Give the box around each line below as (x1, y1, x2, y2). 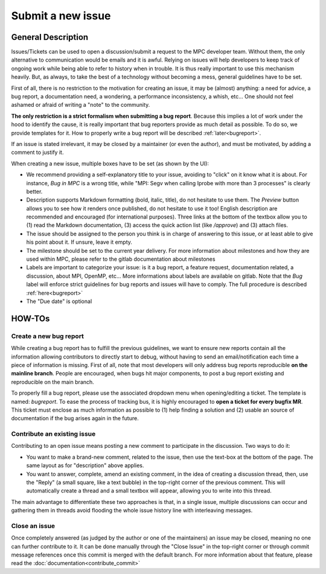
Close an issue (11, 521, 56, 530)
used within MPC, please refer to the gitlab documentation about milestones (26, 255, 216, 263)
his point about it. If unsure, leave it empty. (26, 238, 133, 246)
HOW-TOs (11, 313, 50, 324)
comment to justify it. (11, 148, 64, 156)
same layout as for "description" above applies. (26, 462, 144, 469)
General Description (11, 32, 89, 42)
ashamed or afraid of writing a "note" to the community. (11, 101, 150, 109)
